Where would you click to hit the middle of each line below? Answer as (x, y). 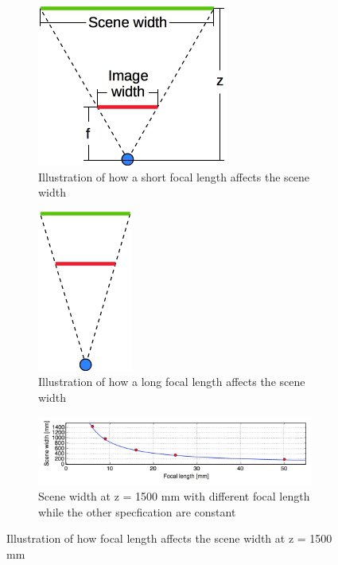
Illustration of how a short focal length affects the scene (174, 176)
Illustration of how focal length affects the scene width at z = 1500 (169, 538)
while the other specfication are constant (137, 511)
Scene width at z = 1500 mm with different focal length (174, 496)
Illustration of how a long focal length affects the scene (172, 382)
